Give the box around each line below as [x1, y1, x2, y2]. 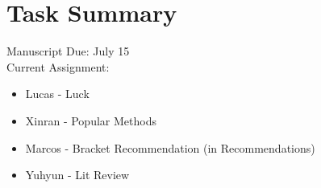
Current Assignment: [6, 58, 110, 75]
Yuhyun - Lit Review [25, 166, 130, 183]
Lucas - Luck [25, 85, 90, 102]
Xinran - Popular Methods [25, 112, 156, 129]
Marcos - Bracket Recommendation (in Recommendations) [25, 139, 315, 156]
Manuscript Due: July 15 [6, 43, 130, 59]
